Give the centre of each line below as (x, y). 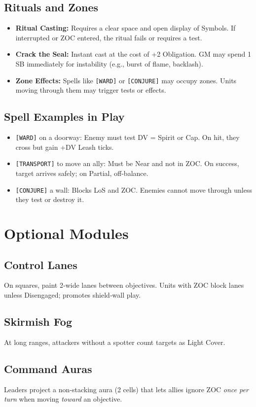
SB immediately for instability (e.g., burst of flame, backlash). (109, 63)
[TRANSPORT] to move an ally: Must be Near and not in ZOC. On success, (127, 163)
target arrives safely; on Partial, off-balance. (82, 173)
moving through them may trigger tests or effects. (91, 90)
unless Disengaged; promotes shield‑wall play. (73, 294)
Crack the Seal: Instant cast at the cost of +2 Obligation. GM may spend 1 (133, 54)
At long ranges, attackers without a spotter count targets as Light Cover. (115, 342)
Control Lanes (41, 264)
